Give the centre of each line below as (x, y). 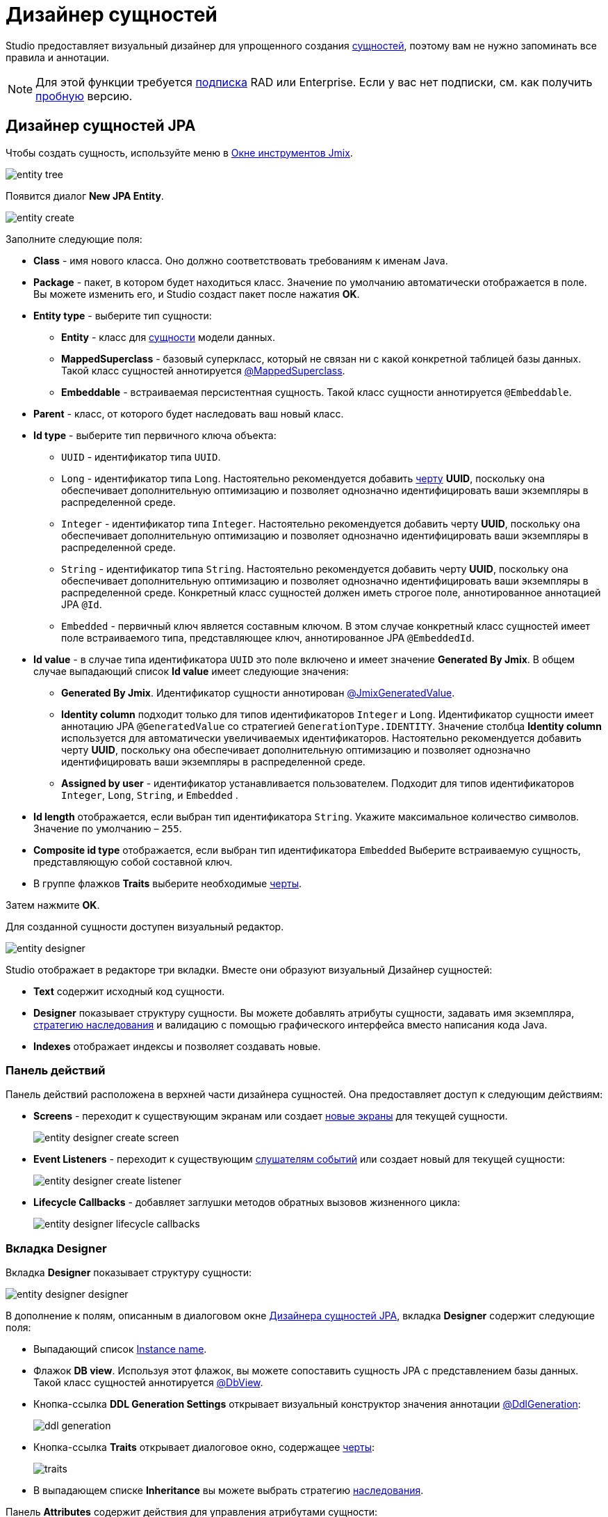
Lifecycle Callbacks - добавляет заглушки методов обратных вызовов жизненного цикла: (247, 1202)
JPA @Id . (82, 604)
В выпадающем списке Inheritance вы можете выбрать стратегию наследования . (229, 1491)
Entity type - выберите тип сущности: (123, 315)
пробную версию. (84, 96)
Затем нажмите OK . (53, 905)
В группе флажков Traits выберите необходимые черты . (168, 883)
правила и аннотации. (58, 57)
